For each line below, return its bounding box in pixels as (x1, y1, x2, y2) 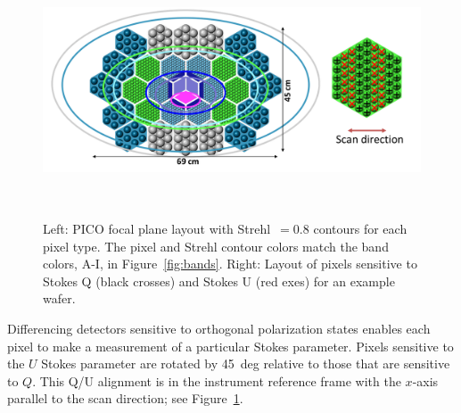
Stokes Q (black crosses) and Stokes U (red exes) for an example (43, 271, 395, 290)
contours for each (313, 219, 407, 238)
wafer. (43, 289, 76, 308)
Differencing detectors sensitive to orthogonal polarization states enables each (7, 319, 431, 338)
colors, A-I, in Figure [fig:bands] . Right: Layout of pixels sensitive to (43, 254, 417, 273)
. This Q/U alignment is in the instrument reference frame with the (32, 371, 401, 390)
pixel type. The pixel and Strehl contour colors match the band (43, 236, 389, 255)
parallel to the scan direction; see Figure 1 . (7, 389, 243, 408)
